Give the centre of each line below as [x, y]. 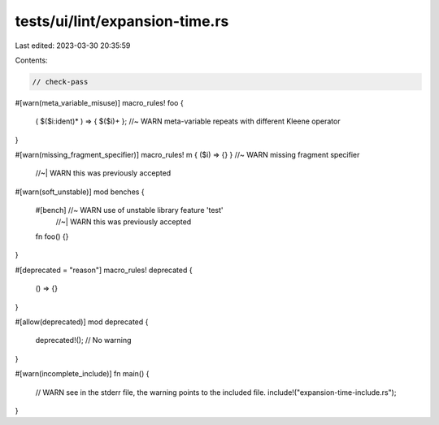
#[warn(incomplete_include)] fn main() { [82, 374]
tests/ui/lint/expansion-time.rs [122, 21]
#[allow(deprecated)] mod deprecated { [82, 322]
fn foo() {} [52, 236]
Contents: [31, 60]
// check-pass [60, 82]
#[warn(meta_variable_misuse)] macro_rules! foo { [99, 102]
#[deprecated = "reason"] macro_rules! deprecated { [104, 270]
